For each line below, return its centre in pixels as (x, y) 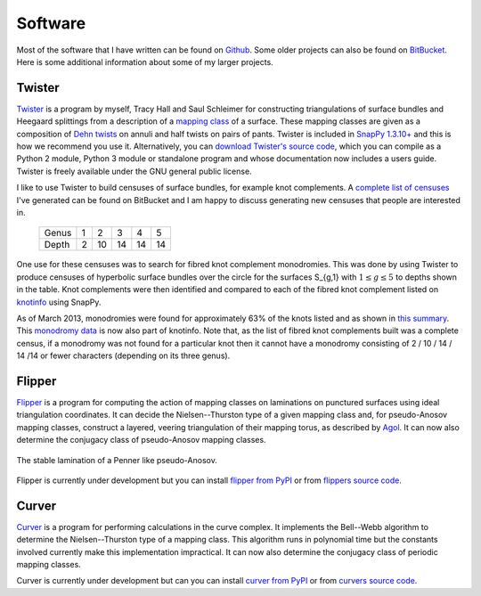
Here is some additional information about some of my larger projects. (145, 61)
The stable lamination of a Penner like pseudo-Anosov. (117, 460)
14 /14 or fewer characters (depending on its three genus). (123, 355)
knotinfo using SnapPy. (59, 302)
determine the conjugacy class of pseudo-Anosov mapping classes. (141, 440)
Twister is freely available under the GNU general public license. (135, 171)
